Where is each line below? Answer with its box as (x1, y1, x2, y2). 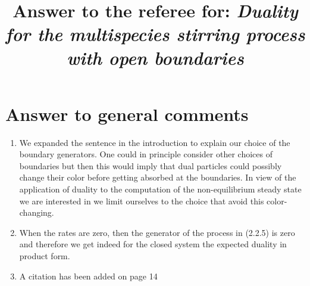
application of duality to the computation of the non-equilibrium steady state (19, 183, 302, 195)
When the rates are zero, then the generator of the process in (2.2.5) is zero (19, 226, 295, 238)
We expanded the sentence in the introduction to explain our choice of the (19, 136, 290, 148)
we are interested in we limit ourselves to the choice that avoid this (19, 194, 264, 207)
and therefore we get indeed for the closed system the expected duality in (19, 238, 287, 250)
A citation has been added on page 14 (19, 269, 158, 282)
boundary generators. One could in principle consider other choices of (19, 148, 273, 160)
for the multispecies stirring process (5, 21, 305, 46)
